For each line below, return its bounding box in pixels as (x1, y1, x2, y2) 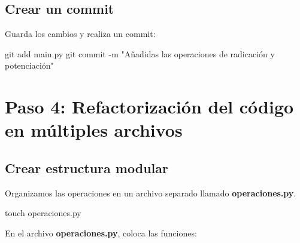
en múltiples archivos (5, 118, 183, 142)
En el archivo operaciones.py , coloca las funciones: (5, 226, 197, 239)
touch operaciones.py (5, 207, 81, 219)
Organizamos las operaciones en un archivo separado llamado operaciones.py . (5, 186, 296, 199)
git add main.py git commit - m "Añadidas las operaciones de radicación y (5, 47, 275, 60)
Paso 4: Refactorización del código (5, 94, 294, 119)
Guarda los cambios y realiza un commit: (5, 27, 156, 40)
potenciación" (5, 59, 54, 72)
